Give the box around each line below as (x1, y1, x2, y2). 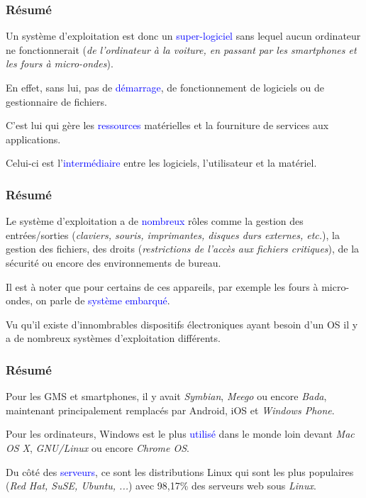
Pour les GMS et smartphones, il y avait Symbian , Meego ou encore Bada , (6, 389, 327, 404)
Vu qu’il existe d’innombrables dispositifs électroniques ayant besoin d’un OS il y (6, 316, 358, 331)
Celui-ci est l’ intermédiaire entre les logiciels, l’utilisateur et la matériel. (6, 155, 317, 170)
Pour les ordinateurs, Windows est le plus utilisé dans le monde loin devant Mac (6, 426, 355, 441)
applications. (6, 131, 61, 146)
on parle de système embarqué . (35, 293, 170, 308)
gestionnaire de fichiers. (6, 94, 107, 109)
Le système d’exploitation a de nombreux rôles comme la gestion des (6, 214, 304, 228)
